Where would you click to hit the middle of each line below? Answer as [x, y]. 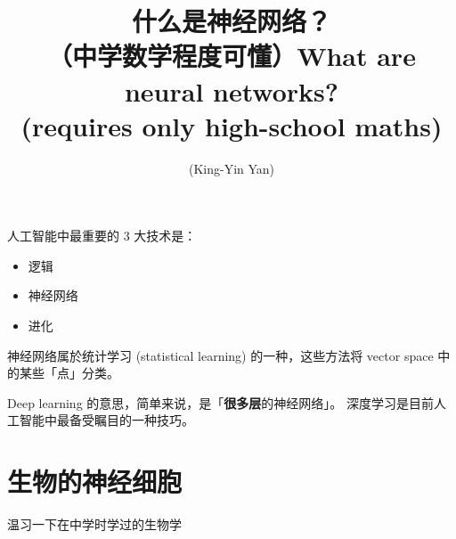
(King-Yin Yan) [232, 168]
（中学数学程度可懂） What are [232, 56]
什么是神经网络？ [231, 21]
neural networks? [232, 90]
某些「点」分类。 [69, 373]
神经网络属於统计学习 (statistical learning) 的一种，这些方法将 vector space [220, 355]
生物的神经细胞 [95, 482]
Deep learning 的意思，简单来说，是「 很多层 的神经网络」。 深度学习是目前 [220, 402]
